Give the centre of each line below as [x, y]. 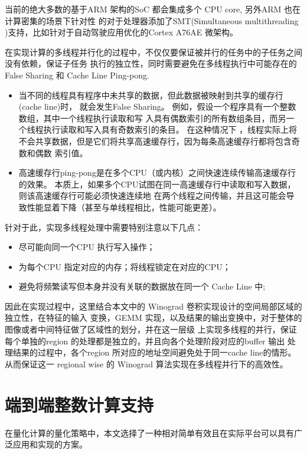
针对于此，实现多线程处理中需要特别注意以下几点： [104, 227]
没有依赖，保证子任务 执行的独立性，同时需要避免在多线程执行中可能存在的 [151, 63]
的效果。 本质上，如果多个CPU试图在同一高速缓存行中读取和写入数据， [157, 184]
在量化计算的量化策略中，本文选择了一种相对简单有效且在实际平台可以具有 [149, 432]
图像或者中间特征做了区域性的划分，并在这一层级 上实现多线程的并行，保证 [151, 329]
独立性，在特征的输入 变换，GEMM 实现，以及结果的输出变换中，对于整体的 [153, 318]
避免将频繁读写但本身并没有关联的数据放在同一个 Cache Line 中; [142, 286]
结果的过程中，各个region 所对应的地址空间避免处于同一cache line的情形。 [154, 352]
